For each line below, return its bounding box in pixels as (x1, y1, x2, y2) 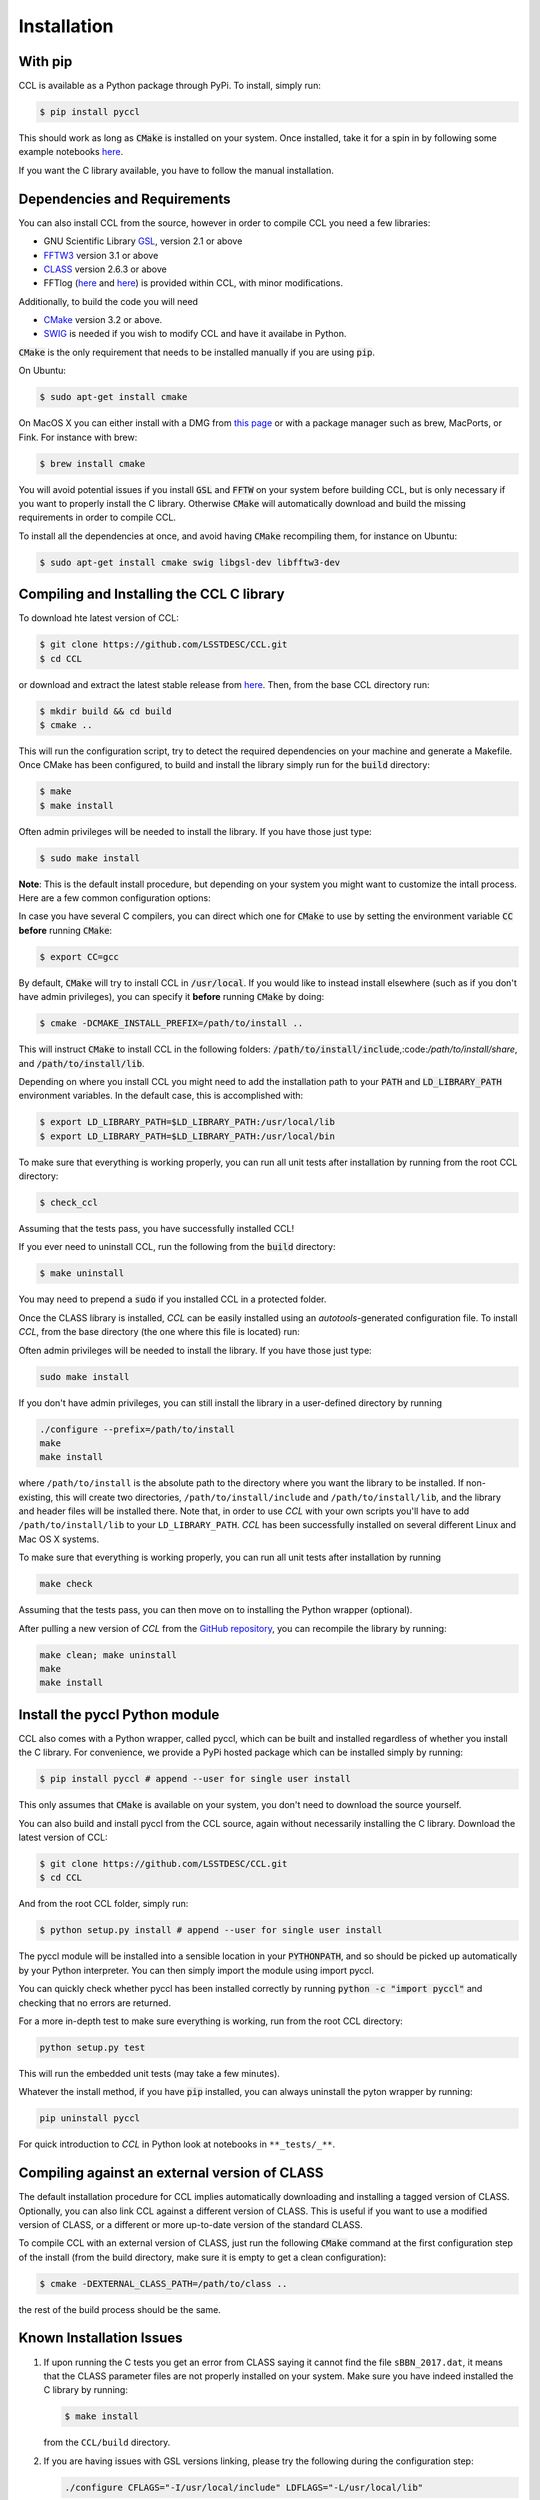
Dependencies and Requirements (18, 190, 231, 207)
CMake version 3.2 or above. (43, 314, 163, 326)
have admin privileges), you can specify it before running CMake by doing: (18, 991, 325, 1003)
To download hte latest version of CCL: (18, 612, 179, 624)
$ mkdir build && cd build (39, 705, 172, 717)
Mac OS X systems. (18, 1533, 100, 1545)
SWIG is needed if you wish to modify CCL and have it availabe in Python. (43, 328, 347, 340)
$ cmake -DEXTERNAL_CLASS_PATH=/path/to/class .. (39, 2278, 288, 2289)
